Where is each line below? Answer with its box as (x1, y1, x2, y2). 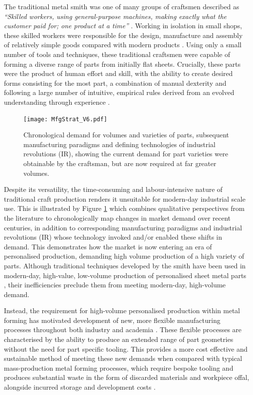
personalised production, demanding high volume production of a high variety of (4, 251, 244, 261)
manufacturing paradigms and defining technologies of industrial (23, 139, 215, 149)
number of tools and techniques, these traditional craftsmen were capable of (4, 49, 231, 59)
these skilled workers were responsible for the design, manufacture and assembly (4, 30, 243, 40)
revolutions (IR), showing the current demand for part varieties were (23, 149, 228, 159)
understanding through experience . (4, 96, 110, 107)
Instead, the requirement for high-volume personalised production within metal (4, 305, 240, 316)
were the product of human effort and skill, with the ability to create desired (4, 68, 233, 78)
